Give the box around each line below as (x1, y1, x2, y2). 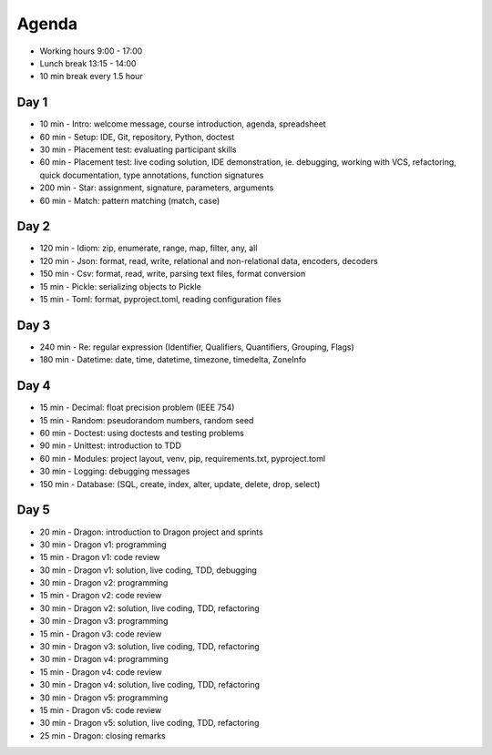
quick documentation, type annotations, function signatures (39, 169, 264, 180)
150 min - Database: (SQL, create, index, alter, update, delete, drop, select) (39, 478, 321, 489)
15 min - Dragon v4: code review (39, 666, 163, 678)
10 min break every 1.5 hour (39, 71, 143, 82)
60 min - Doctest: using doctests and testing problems (39, 428, 245, 439)
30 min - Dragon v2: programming (39, 577, 169, 588)
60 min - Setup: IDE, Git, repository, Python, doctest (39, 131, 235, 142)
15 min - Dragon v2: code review (39, 590, 162, 601)
